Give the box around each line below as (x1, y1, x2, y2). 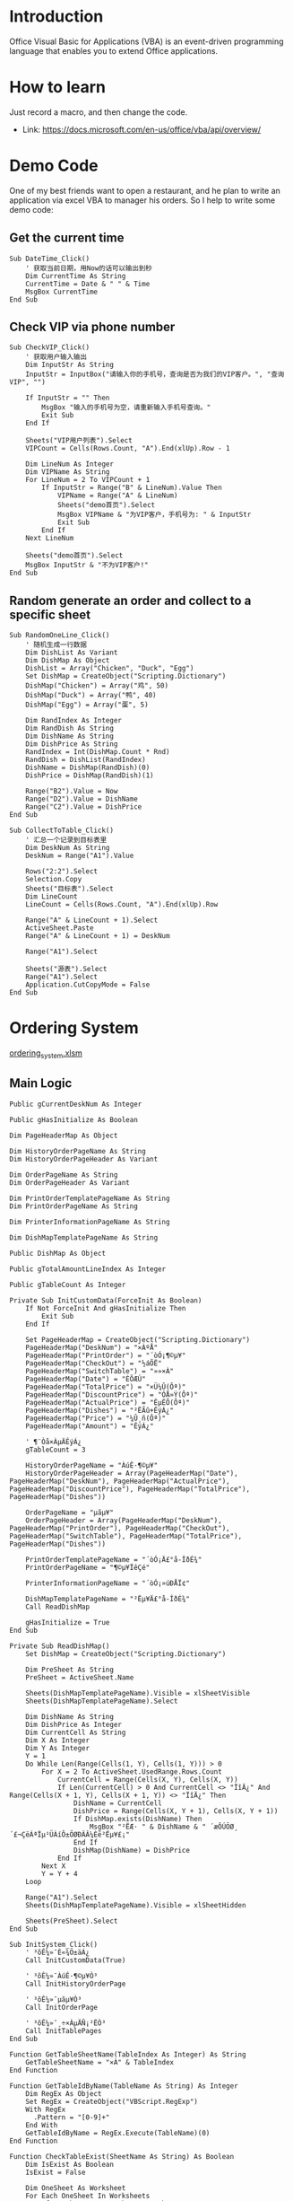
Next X (41, 1861, 66, 1871)
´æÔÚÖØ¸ (209, 1822, 239, 1831)
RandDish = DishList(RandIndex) (25, 756, 146, 765)
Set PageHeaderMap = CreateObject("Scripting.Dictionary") (25, 1335, 251, 1344)
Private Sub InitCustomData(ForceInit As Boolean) (9, 1295, 203, 1305)
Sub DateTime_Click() (9, 254, 90, 263)
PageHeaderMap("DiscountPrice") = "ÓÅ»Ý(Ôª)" (25, 1390, 199, 1399)
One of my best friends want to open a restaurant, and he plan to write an (9, 185, 280, 196)
